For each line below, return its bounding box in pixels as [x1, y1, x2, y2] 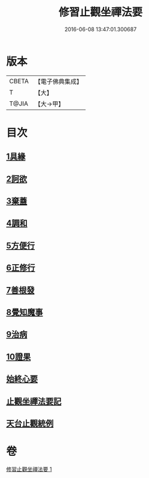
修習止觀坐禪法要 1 [6, 465, 52, 473]
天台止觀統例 [6, 418, 54, 428]
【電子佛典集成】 [34, 77, 83, 86]
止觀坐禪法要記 [6, 396, 62, 406]
